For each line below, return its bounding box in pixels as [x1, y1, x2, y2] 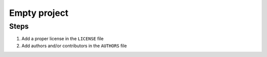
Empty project [9, 7, 69, 18]
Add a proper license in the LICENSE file [21, 36, 104, 42]
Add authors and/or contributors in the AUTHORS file [21, 43, 127, 49]
